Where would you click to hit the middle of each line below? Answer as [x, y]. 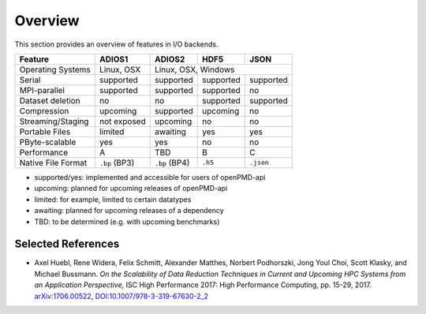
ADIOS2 [170, 59]
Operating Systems [55, 69]
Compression [44, 110]
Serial [30, 80]
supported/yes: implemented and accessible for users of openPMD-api [150, 177]
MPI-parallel [42, 90]
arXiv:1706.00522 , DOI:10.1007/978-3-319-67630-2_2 [121, 296]
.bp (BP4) [172, 163]
